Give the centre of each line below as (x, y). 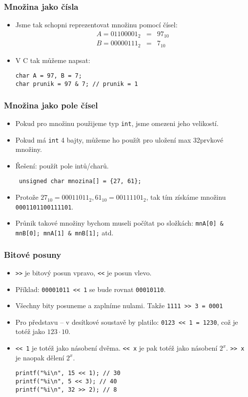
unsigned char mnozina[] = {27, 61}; (80, 181)
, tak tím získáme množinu (186, 197)
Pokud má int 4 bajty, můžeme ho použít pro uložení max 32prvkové (119, 139)
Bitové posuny (33, 254)
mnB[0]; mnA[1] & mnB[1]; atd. (64, 232)
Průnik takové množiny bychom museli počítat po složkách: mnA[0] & (119, 223)
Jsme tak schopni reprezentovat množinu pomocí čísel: (96, 25)
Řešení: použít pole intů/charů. (62, 165)
